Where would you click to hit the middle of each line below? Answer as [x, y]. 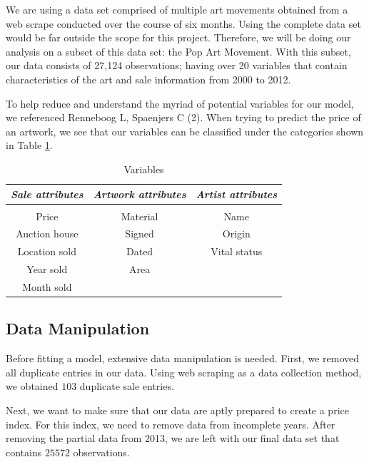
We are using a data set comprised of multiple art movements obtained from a [177, 9]
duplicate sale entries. [127, 386]
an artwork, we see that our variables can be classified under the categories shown [185, 131]
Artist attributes [237, 194]
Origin [236, 233]
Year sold [47, 269]
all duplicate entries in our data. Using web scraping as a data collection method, [184, 372]
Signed [140, 233]
